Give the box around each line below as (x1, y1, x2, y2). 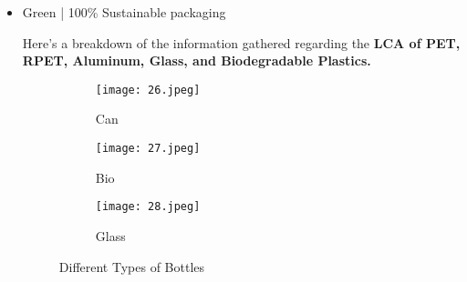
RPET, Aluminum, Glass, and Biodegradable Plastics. (22, 51, 371, 70)
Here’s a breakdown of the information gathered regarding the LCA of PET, (22, 33, 461, 52)
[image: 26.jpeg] (95, 83, 201, 96)
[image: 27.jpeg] (95, 142, 201, 156)
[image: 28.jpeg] (95, 200, 201, 214)
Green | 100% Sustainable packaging (22, 3, 226, 21)
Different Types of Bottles (58, 257, 205, 276)
